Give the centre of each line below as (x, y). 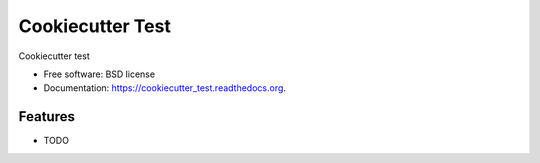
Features (46, 116)
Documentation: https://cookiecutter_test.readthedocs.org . (165, 88)
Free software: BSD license (99, 74)
